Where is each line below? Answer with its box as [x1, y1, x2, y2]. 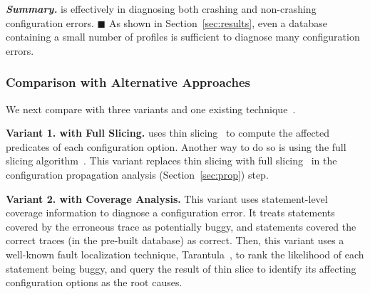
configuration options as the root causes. [6, 275, 183, 290]
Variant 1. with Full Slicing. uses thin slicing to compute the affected [6, 125, 330, 140]
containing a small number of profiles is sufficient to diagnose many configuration [6, 29, 360, 44]
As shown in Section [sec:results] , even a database [108, 15, 328, 30]
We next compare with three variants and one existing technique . [6, 101, 296, 116]
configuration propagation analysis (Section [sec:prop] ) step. [6, 167, 269, 182]
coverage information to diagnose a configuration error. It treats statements [6, 205, 335, 220]
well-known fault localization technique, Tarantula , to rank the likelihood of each [6, 246, 364, 261]
